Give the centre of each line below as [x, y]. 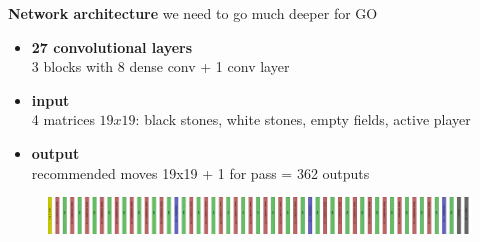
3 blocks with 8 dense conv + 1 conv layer [160, 66]
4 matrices [63, 119]
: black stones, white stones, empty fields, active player [303, 119]
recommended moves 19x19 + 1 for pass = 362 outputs [200, 172]
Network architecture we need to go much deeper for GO [193, 13]
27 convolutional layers [112, 46]
